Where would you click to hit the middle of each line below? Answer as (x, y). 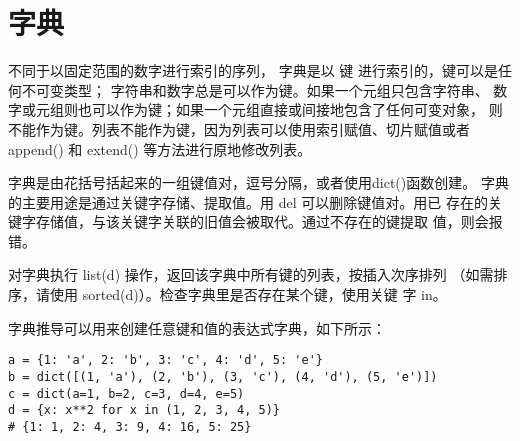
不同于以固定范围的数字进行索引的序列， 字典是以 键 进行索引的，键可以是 (253, 70)
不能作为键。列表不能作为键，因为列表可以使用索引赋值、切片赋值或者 (239, 128)
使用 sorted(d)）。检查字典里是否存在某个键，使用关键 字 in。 (248, 294)
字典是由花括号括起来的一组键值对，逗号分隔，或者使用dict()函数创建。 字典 (258, 182)
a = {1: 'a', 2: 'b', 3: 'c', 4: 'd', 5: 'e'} (165, 360)
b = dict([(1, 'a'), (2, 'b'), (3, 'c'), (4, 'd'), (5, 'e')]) (223, 376)
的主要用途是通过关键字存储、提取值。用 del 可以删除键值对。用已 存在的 (248, 201)
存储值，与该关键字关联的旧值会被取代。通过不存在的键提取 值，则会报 (269, 221)
